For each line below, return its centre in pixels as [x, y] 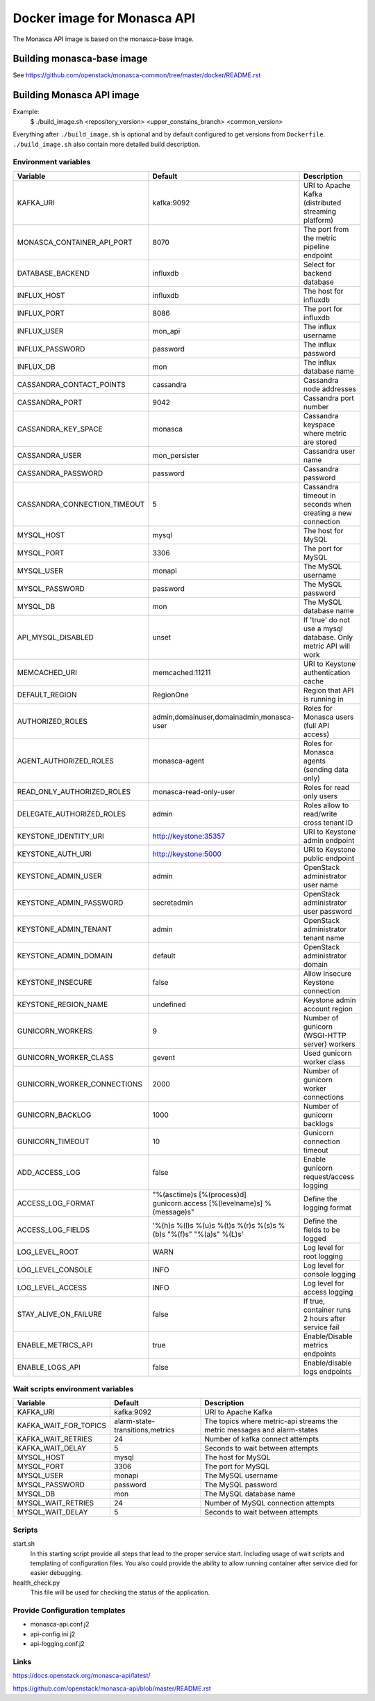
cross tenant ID [328, 823]
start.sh [24, 1544]
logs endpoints [327, 1371]
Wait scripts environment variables [73, 1389]
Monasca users [328, 717]
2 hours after [324, 1318]
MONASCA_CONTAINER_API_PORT [75, 242]
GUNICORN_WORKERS [55, 1031]
